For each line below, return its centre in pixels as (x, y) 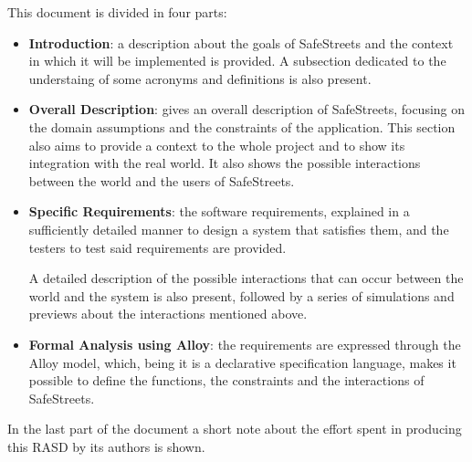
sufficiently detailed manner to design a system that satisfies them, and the (239, 229)
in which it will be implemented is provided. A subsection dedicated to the (237, 61)
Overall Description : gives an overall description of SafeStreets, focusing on (247, 109)
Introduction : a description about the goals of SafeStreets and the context (241, 42)
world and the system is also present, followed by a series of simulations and (241, 295)
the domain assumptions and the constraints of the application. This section (242, 126)
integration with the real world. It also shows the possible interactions (225, 163)
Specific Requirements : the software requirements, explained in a (219, 211)
